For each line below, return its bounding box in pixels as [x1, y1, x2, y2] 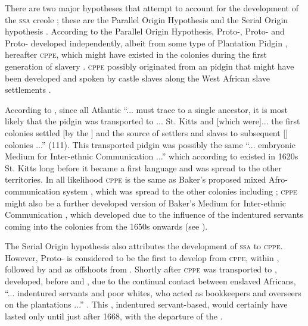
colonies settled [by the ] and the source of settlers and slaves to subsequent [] [5, 126, 288, 139]
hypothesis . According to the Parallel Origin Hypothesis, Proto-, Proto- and [5, 25, 285, 37]
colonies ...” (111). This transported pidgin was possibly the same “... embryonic [5, 138, 295, 151]
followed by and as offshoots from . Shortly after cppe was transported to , [5, 263, 277, 275]
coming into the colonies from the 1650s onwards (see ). [5, 220, 208, 232]
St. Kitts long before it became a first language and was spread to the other [5, 161, 282, 174]
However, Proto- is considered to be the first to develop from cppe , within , [5, 251, 279, 264]
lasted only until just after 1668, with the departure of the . [5, 309, 223, 322]
